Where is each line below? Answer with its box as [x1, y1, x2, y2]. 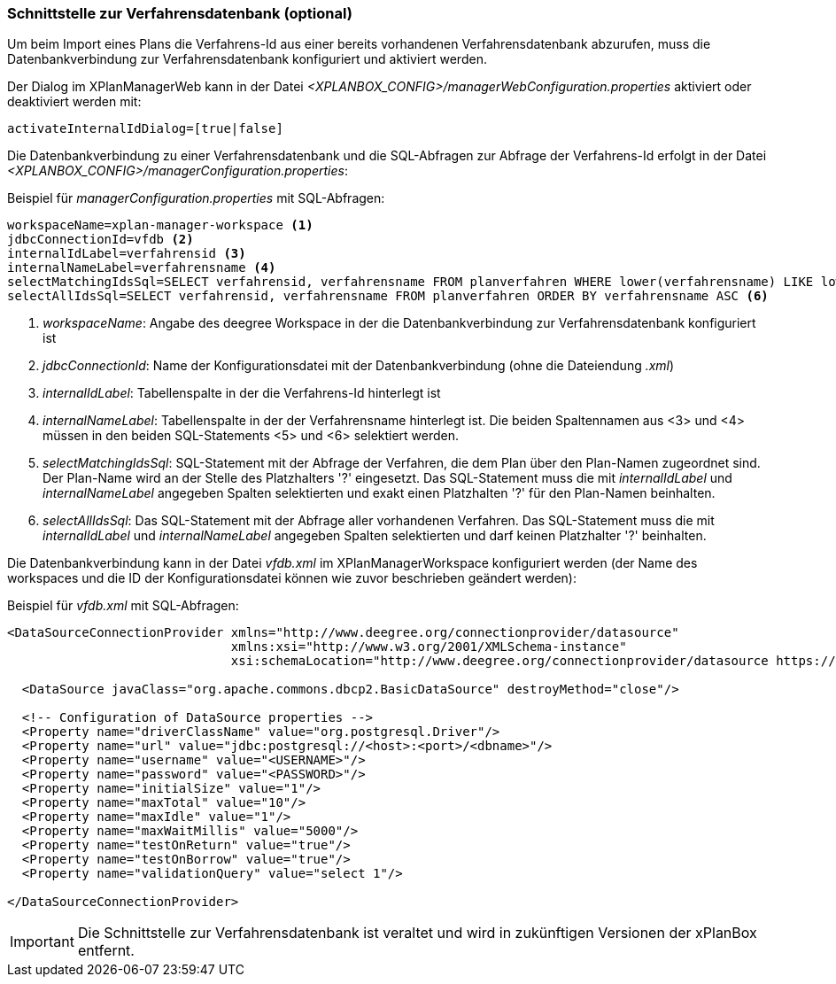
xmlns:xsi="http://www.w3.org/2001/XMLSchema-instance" [230, 639, 627, 655]
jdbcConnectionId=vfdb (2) [7, 232, 194, 247]
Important [10, 933, 74, 951]
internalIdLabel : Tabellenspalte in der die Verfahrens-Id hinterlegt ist [43, 385, 441, 401]
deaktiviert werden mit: [7, 94, 142, 110]
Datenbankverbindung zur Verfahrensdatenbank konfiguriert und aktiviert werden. [7, 51, 487, 67]
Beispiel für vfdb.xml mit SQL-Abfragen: [7, 598, 239, 614]
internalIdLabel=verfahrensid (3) [7, 246, 246, 261]
